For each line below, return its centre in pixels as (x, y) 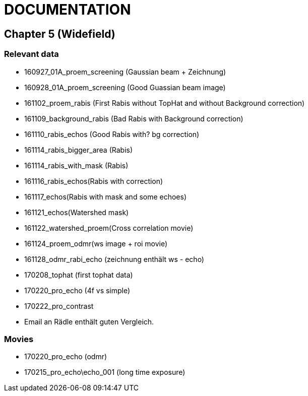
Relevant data (32, 54)
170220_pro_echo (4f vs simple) (77, 290)
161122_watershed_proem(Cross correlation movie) (109, 228)
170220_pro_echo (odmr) (66, 357)
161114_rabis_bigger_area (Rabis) (79, 150)
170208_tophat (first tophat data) (79, 275)
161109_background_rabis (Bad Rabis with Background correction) (134, 118)
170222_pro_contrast (59, 306)
